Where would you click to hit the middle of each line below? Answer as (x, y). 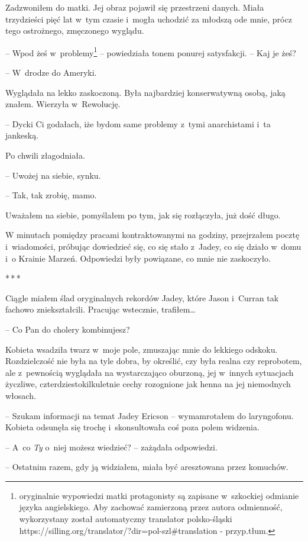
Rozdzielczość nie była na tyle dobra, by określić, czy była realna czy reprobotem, (154, 361)
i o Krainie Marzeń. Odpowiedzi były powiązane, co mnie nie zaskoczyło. (138, 258)
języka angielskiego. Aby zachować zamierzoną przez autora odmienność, (151, 507)
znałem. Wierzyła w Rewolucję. (63, 104)
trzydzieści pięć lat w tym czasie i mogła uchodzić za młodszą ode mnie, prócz (149, 19)
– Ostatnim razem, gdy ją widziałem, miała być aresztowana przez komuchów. (147, 467)
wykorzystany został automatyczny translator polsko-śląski (126, 519)
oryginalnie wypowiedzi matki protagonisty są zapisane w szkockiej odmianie (159, 495)
